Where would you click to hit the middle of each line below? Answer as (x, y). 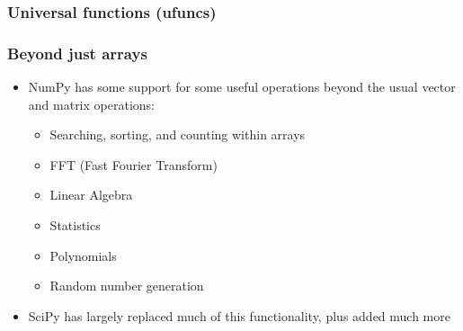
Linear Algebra (91, 195)
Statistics (75, 225)
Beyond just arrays (77, 53)
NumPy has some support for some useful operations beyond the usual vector (242, 87)
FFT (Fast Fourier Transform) (134, 164)
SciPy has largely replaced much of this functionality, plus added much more (239, 315)
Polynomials (83, 255)
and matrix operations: (91, 104)
